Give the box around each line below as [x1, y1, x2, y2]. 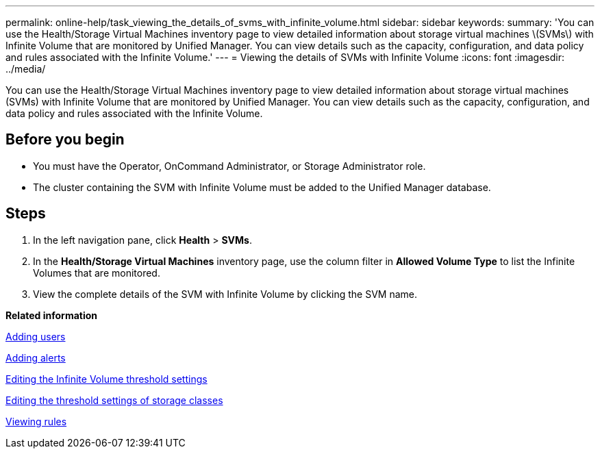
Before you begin [5, 131, 125, 149]
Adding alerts [5, 351, 66, 364]
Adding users [5, 330, 66, 342]
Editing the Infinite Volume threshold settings [5, 373, 208, 385]
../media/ [5, 63, 46, 75]
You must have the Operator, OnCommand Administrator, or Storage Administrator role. [33, 160, 426, 172]
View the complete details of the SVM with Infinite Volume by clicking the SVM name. [33, 288, 418, 300]
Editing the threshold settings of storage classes [5, 394, 223, 406]
